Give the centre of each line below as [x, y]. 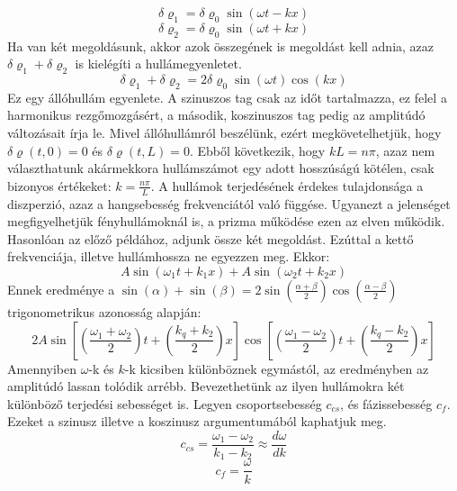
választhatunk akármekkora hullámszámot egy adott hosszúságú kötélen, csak [221, 168]
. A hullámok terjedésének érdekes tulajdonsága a [287, 185]
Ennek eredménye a [61, 289]
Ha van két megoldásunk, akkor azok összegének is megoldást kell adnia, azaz [221, 45]
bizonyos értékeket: [59, 185]
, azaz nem [405, 150]
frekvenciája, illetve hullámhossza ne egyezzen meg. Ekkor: [169, 256]
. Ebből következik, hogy [257, 150]
